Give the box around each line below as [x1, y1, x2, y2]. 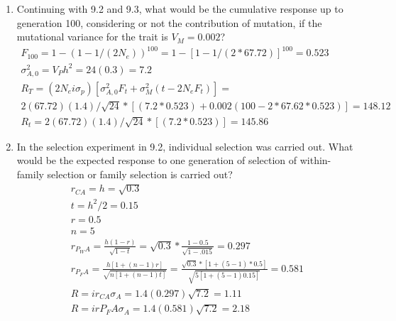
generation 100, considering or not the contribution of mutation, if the [16, 15, 322, 30]
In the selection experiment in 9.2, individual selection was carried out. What [16, 138, 353, 153]
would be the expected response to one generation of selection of [16, 153, 297, 168]
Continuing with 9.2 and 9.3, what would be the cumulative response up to [16, 1, 343, 16]
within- [299, 153, 331, 168]
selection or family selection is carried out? [47, 166, 233, 181]
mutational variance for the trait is [16, 29, 168, 44]
